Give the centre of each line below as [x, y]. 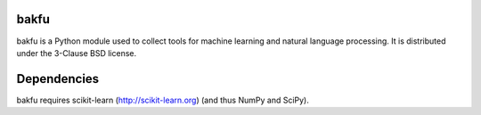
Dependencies [58, 79]
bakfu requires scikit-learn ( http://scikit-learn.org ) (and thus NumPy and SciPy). [163, 100]
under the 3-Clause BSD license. [77, 53]
